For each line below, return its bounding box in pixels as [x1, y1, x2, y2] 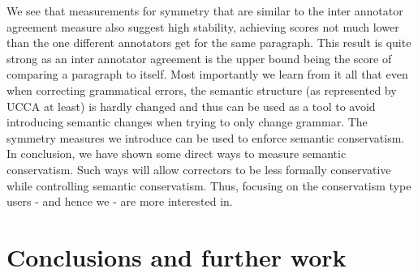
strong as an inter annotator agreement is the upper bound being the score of [6, 49, 392, 66]
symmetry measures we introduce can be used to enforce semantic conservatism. [6, 129, 405, 146]
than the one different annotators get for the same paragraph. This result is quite [6, 34, 412, 51]
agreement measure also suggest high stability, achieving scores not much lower [6, 18, 399, 35]
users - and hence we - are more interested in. [6, 193, 233, 210]
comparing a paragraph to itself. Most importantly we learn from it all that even [6, 66, 408, 83]
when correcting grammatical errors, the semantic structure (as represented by [6, 81, 397, 98]
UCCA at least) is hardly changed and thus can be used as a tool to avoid [6, 97, 376, 114]
